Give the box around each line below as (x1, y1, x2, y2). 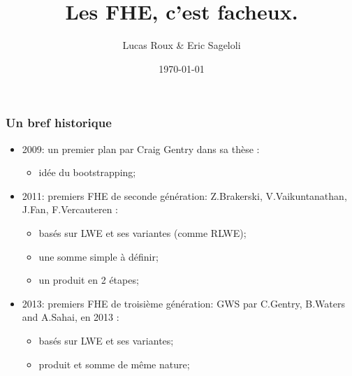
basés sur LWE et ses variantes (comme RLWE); (38, 225, 247, 240)
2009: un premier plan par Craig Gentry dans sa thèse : (22, 141, 260, 156)
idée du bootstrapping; (38, 165, 136, 180)
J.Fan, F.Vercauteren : (22, 202, 118, 217)
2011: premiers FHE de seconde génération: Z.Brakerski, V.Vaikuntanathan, (22, 188, 347, 203)
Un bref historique (6, 114, 112, 131)
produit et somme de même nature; (38, 356, 190, 371)
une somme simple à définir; (38, 249, 159, 263)
